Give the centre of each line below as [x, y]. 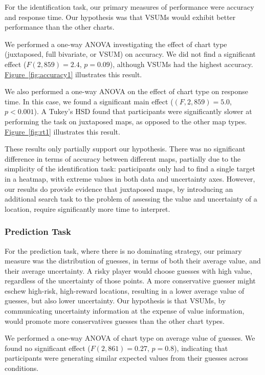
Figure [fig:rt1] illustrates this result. [62, 131]
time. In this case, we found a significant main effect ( [89, 101]
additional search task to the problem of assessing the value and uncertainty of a [131, 199]
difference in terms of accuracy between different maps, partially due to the [123, 158]
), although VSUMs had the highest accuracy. [181, 64]
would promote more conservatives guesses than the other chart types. [115, 321]
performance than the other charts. [60, 27]
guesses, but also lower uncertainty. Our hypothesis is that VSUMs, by [115, 301]
